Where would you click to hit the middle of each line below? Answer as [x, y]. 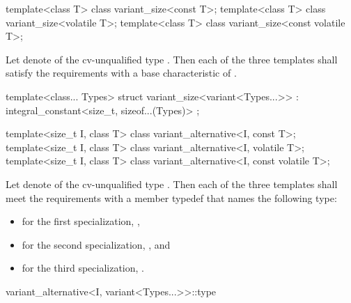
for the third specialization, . [83, 268]
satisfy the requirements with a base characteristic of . [121, 73]
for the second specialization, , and [96, 244]
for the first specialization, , [81, 221]
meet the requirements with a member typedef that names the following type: [171, 197]
